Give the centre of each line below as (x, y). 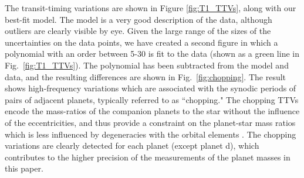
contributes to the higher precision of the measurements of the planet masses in (148, 157)
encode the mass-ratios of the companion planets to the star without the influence (152, 111)
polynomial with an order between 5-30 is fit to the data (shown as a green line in (152, 54)
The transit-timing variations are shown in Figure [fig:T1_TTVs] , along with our (151, 8)
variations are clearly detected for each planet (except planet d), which (132, 146)
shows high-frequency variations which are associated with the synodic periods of (151, 88)
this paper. (24, 168)
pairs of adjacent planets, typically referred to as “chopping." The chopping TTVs (152, 99)
